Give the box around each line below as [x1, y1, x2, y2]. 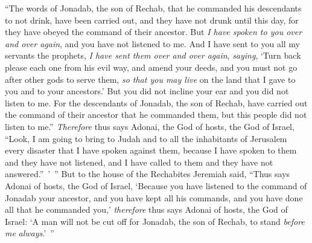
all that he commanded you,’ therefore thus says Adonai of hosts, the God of [5, 203, 288, 216]
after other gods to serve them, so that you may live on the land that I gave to [5, 73, 296, 85]
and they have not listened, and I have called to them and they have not [5, 155, 273, 168]
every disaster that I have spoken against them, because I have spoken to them [5, 144, 297, 157]
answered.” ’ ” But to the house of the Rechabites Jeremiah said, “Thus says [5, 167, 290, 180]
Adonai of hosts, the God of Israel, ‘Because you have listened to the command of [5, 179, 307, 192]
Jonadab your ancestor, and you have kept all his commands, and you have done [5, 191, 303, 204]
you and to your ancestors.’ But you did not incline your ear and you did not [5, 85, 289, 97]
